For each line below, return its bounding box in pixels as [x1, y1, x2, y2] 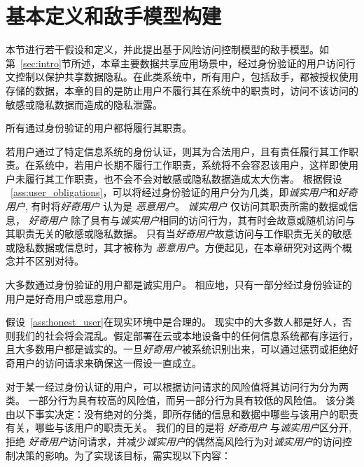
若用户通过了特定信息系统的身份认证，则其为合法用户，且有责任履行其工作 [6, 144, 349, 158]
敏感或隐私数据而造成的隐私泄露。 [6, 97, 162, 111]
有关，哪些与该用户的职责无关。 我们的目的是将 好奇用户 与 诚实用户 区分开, [6, 420, 351, 435]
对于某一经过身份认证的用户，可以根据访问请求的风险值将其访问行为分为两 [6, 379, 349, 393]
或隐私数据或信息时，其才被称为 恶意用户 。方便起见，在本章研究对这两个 [6, 239, 342, 254]
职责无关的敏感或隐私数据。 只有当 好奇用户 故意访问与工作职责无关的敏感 [15, 226, 352, 241]
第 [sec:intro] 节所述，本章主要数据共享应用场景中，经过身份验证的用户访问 [6, 55, 346, 70]
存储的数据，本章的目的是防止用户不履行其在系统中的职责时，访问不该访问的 [6, 83, 358, 97]
